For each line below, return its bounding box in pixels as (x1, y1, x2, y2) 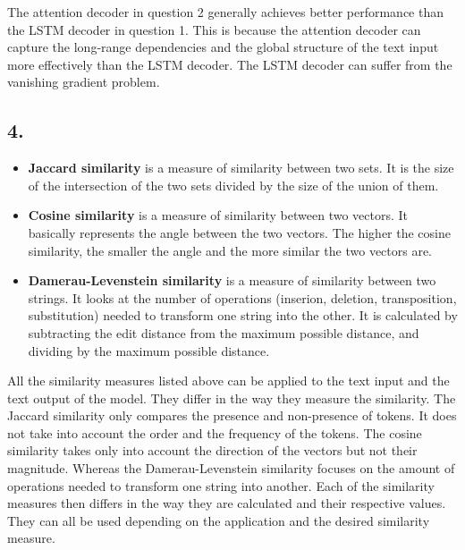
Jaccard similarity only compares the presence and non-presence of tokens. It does (7, 406, 457, 425)
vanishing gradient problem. (7, 72, 160, 91)
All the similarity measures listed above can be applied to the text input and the (7, 371, 450, 390)
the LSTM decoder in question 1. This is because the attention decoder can (7, 20, 421, 38)
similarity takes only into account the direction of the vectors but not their (7, 441, 418, 460)
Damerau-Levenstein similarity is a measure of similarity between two (28, 271, 436, 290)
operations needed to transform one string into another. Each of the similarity (7, 476, 435, 495)
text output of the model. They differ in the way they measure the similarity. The (7, 388, 456, 407)
